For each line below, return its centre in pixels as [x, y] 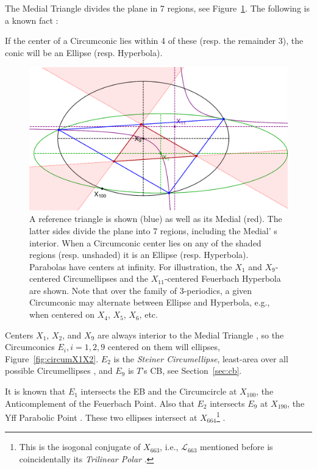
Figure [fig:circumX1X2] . [52, 358]
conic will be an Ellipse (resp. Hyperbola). [84, 52]
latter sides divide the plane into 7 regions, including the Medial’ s [153, 230]
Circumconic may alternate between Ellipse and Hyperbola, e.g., [150, 302]
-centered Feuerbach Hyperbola [223, 278]
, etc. [148, 314]
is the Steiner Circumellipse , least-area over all [201, 358]
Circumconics [30, 347]
